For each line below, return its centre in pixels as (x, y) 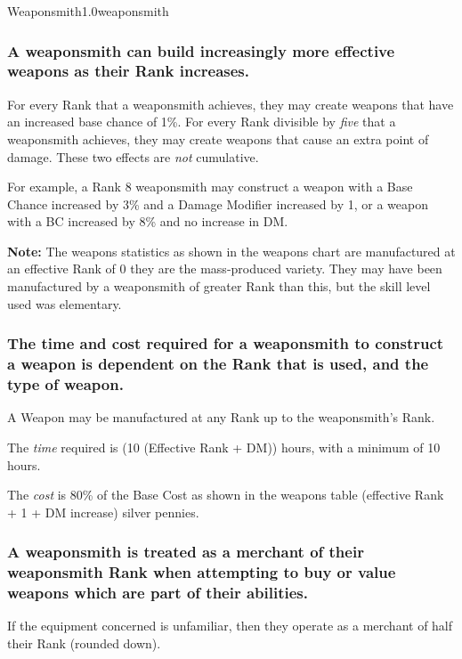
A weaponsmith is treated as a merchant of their (186, 552)
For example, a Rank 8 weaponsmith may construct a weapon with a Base (210, 187)
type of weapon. (65, 384)
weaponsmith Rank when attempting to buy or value (202, 572)
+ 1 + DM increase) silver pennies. (103, 512)
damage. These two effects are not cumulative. (133, 156)
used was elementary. (65, 303)
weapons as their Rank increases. (128, 71)
